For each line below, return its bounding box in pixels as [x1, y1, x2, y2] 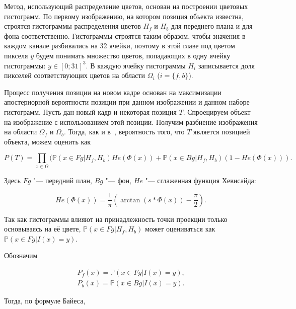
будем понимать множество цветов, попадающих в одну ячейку [36, 50, 231, 60]
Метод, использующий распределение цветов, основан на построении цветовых [4, 1, 248, 11]
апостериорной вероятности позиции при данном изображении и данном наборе [4, 97, 250, 107]
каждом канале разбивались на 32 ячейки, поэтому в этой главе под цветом [4, 40, 235, 51]
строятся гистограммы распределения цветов [4, 21, 141, 31]
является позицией [193, 126, 250, 137]
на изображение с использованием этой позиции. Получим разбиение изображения [4, 116, 258, 127]
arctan [120, 196, 140, 204]
